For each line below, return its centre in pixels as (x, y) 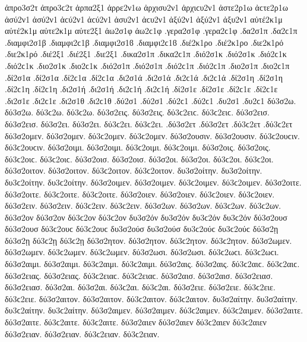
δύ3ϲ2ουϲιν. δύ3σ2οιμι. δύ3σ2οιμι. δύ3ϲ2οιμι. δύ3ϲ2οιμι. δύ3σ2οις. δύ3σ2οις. (138, 147)
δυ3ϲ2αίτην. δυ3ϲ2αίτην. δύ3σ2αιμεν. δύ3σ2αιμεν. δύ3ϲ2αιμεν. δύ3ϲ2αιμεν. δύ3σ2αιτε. (154, 310)
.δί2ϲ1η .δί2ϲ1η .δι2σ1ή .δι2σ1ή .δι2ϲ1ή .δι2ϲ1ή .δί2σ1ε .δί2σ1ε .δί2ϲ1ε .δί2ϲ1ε (141, 89)
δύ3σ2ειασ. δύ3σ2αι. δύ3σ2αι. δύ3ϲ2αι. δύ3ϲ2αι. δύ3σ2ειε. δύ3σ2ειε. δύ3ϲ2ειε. (140, 287)
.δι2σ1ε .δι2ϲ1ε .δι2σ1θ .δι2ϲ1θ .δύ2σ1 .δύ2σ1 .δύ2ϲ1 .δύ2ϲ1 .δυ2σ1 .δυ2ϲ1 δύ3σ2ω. (151, 100)
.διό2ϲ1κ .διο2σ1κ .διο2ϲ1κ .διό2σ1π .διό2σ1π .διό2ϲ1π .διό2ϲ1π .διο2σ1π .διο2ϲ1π (147, 65)
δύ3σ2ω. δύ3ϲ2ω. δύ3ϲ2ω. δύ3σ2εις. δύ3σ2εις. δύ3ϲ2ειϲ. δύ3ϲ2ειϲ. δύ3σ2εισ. (137, 112)
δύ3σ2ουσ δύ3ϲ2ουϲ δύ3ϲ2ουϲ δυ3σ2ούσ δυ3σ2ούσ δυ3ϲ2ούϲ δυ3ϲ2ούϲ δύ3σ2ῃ (142, 229)
